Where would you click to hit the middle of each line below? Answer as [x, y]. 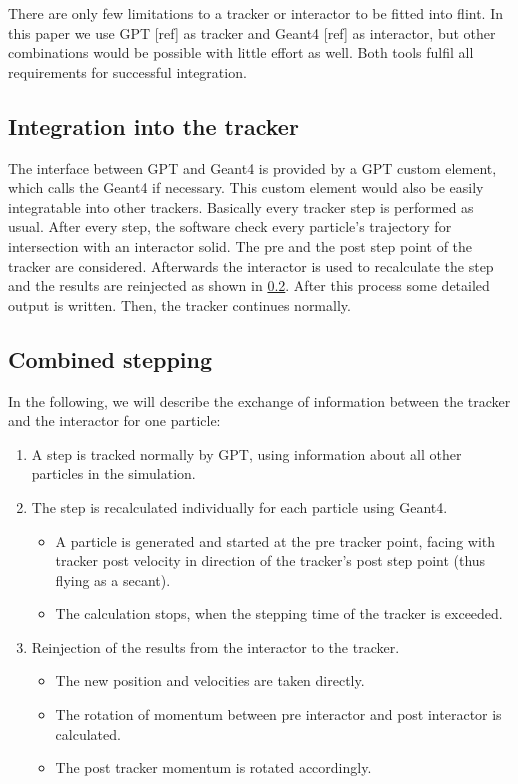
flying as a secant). [113, 579]
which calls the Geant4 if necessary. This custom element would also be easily [246, 187]
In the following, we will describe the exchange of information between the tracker [259, 400]
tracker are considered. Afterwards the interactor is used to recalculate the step [251, 265]
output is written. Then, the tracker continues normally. [179, 304]
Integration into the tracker [153, 125]
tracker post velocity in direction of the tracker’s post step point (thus [270, 560]
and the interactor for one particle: [114, 420]
